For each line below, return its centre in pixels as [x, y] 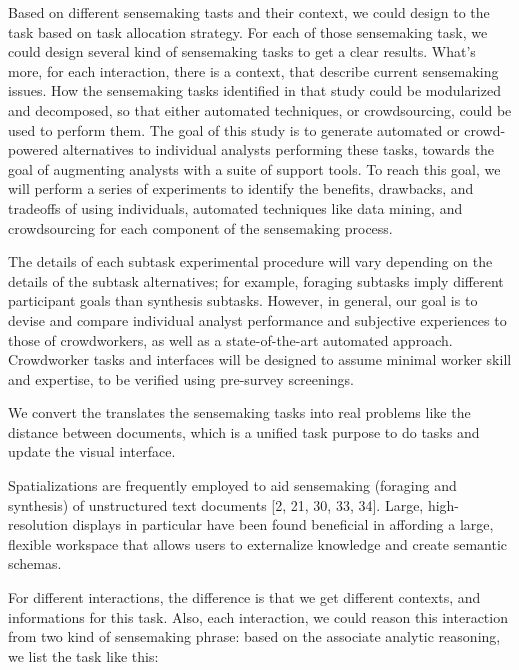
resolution [38, 524]
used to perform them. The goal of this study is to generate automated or [234, 129]
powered [33, 149]
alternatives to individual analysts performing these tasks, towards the [278, 149]
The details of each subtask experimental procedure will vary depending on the [250, 261]
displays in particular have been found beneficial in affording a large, [283, 524]
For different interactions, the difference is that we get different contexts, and [244, 597]
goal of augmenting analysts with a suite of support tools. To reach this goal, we [254, 168]
